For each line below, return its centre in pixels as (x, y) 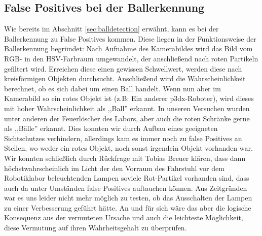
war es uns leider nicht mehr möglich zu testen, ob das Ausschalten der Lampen (128, 198)
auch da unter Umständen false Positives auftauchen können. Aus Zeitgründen (126, 188)
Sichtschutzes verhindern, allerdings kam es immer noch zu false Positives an (123, 138)
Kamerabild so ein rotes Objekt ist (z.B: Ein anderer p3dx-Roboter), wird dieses (129, 98)
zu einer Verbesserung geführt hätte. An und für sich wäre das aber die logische (128, 207)
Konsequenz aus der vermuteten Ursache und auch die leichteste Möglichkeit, (124, 217)
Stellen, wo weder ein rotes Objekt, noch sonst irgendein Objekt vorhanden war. (128, 148)
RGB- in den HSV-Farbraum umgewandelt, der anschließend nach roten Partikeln (131, 58)
